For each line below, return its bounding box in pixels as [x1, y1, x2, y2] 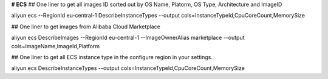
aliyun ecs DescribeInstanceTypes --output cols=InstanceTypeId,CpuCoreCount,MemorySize [11, 65, 245, 72]
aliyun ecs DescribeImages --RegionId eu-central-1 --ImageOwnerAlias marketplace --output [11, 34, 245, 42]
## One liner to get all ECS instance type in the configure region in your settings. [11, 53, 213, 60]
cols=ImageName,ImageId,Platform [11, 42, 100, 49]
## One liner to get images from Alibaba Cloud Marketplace [11, 23, 161, 30]
